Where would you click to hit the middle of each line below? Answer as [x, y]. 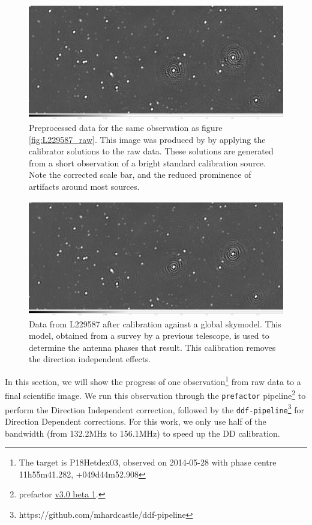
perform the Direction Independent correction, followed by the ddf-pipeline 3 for [154, 408]
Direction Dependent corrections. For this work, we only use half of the [136, 421]
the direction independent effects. [90, 359]
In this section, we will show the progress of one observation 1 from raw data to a [153, 381]
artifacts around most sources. [84, 187]
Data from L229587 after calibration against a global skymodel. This [155, 323]
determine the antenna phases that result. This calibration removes [152, 347]
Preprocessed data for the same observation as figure [126, 128]
